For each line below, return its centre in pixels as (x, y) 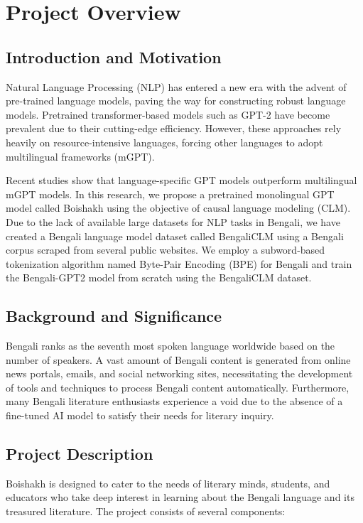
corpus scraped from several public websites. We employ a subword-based (166, 250)
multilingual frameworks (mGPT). (80, 156)
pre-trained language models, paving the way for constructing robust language (176, 101)
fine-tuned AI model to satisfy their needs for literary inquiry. (140, 415)
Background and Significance (114, 316)
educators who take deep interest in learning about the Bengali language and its (180, 497)
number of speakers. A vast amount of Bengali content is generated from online (178, 359)
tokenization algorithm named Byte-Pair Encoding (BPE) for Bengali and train (179, 263)
